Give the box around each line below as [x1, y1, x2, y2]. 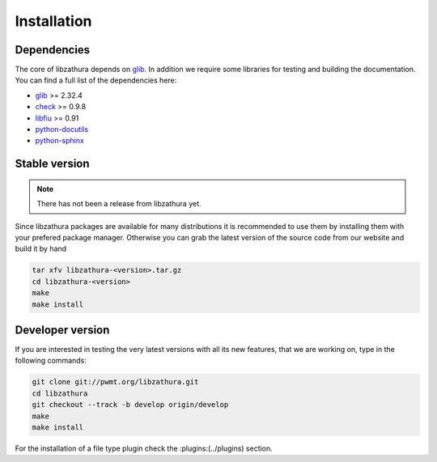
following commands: [15, 356, 87, 366]
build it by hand [15, 244, 67, 254]
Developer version [15, 323, 110, 337]
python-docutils [35, 125, 89, 134]
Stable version [15, 157, 90, 171]
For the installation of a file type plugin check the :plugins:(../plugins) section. [15, 443, 273, 453]
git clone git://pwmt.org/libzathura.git [32, 377, 199, 387]
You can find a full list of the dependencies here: [15, 75, 177, 85]
